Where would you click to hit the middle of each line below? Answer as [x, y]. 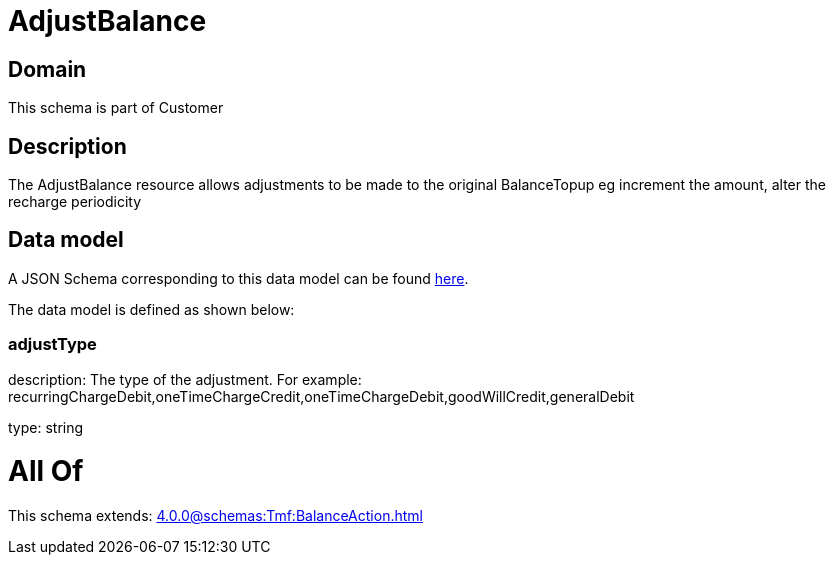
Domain [47, 69]
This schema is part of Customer [116, 108]
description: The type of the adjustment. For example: [185, 379]
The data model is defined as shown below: [151, 309]
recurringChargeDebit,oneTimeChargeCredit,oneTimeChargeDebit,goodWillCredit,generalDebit [321, 396]
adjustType [52, 344]
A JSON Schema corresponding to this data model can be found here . [238, 278]
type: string [46, 427]
